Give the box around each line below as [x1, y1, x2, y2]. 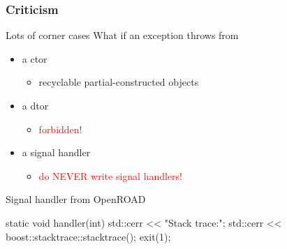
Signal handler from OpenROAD [6, 192, 146, 206]
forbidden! [38, 121, 82, 136]
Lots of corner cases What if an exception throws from [6, 28, 239, 43]
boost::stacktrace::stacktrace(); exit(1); [6, 229, 171, 243]
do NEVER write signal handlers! [38, 168, 182, 183]
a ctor [22, 51, 47, 66]
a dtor [22, 98, 49, 112]
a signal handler [22, 145, 91, 160]
